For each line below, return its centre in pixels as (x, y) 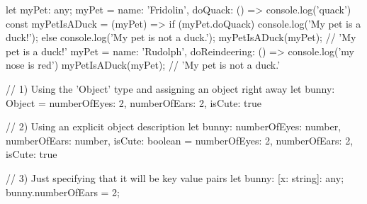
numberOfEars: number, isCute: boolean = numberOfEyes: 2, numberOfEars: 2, (180, 140)
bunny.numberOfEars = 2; (63, 192)
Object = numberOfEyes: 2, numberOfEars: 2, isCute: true (134, 102)
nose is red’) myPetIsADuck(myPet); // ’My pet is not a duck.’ (143, 65)
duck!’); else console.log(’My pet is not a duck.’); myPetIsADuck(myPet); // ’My (181, 37)
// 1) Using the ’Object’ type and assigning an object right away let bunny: (170, 88)
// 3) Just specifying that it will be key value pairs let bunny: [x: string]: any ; (175, 177)
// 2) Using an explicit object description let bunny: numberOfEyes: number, (174, 126)
